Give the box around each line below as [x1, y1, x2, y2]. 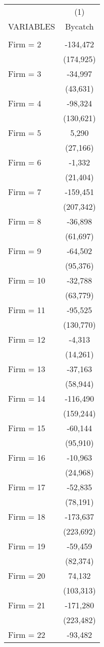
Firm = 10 [8, 274, 45, 286]
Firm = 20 [8, 570, 45, 581]
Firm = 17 [8, 481, 45, 493]
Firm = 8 [8, 215, 41, 227]
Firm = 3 [8, 68, 41, 79]
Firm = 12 [8, 333, 45, 345]
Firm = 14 [8, 392, 45, 404]
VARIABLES [8, 20, 55, 32]
